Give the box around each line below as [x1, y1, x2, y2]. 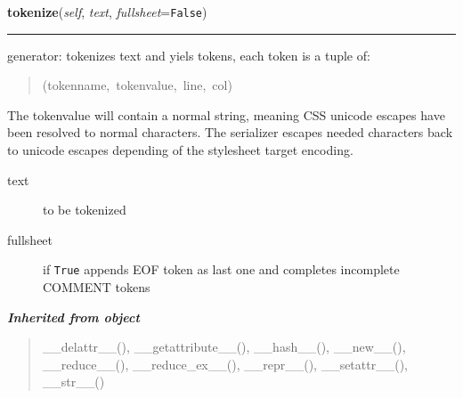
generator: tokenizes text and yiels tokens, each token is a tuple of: [7, 45, 370, 64]
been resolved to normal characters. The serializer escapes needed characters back [7, 123, 453, 142]
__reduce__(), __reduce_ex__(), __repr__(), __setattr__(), [42, 354, 408, 373]
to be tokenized [43, 200, 126, 219]
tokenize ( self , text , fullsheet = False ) [7, 3, 207, 20]
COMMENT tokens [43, 278, 150, 296]
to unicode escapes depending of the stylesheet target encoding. [7, 141, 353, 159]
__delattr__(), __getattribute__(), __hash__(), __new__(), [42, 337, 406, 356]
